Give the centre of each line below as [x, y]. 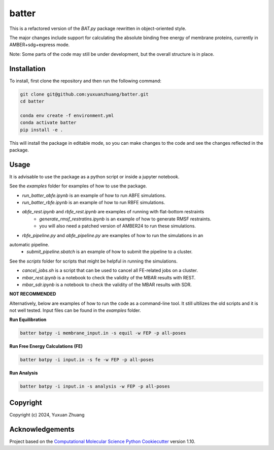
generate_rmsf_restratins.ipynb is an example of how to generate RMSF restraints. [125, 219]
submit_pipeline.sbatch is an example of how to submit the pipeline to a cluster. [110, 252]
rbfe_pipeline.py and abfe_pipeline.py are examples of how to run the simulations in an [113, 235]
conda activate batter [48, 123]
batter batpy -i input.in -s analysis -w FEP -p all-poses [95, 387]
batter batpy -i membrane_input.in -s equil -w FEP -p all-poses [103, 333]
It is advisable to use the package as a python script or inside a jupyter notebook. [94, 176]
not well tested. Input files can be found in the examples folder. [75, 310]
